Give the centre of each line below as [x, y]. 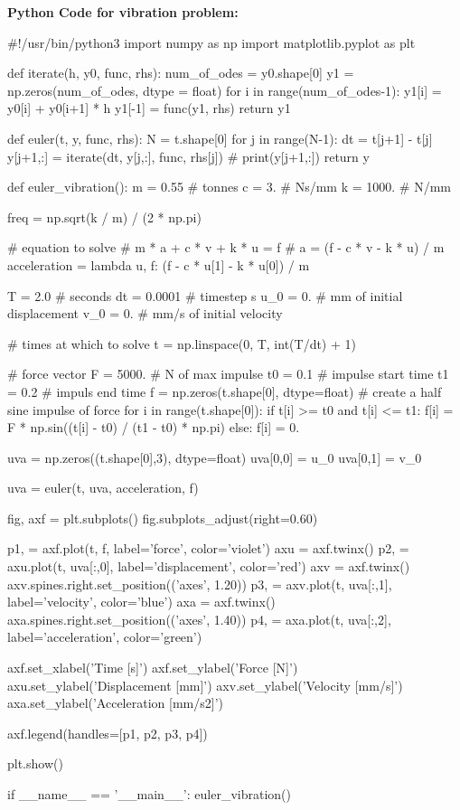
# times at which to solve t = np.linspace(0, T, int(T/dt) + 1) [182, 343]
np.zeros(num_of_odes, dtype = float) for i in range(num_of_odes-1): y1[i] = [225, 90]
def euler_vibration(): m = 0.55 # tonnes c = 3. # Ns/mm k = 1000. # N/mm [229, 187]
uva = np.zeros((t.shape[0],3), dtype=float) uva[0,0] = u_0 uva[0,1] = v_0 [215, 457]
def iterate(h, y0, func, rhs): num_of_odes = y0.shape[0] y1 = [181, 73]
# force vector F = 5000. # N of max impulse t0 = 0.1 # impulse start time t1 [228, 374]
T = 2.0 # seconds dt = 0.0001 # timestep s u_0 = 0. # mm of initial [205, 295]
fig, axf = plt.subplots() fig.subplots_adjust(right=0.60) [163, 518]
